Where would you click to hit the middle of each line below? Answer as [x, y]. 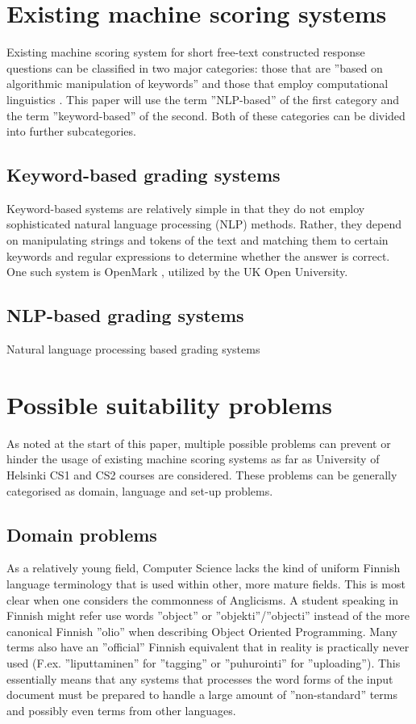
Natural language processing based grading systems [133, 349]
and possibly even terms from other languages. [121, 710]
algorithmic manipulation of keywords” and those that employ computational [198, 84]
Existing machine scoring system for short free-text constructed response [186, 52]
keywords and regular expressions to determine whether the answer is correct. [198, 255]
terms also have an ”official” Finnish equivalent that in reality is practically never [208, 647]
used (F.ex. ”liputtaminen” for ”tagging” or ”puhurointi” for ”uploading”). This [204, 662]
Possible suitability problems [169, 404]
